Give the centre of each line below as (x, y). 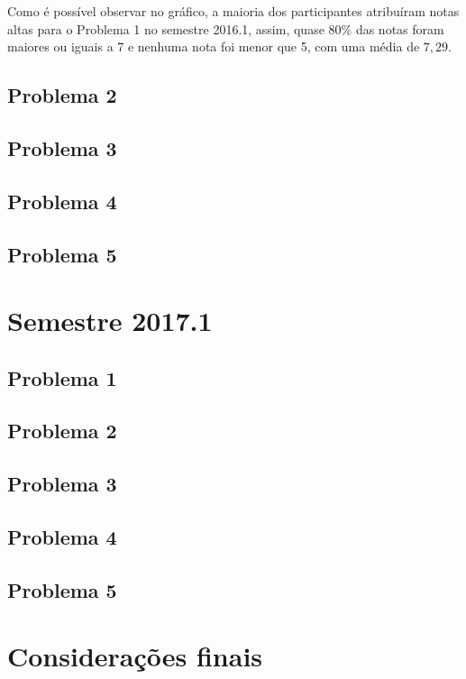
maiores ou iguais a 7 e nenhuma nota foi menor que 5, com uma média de (214, 46)
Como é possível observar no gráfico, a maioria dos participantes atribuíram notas (233, 11)
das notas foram (400, 28)
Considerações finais (135, 656)
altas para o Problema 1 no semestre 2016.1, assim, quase (166, 28)
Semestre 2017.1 (110, 321)
